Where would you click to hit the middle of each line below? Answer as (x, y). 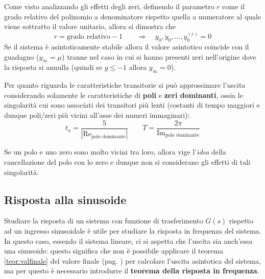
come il (233, 6)
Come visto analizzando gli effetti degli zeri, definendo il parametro (109, 6)
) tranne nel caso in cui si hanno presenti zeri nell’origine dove (159, 56)
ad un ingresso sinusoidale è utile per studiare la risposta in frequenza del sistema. (133, 231)
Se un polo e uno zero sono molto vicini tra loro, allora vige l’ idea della (115, 152)
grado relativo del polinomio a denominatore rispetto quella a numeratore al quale (133, 16)
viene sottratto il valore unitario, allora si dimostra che (90, 26)
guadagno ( (22, 56)
